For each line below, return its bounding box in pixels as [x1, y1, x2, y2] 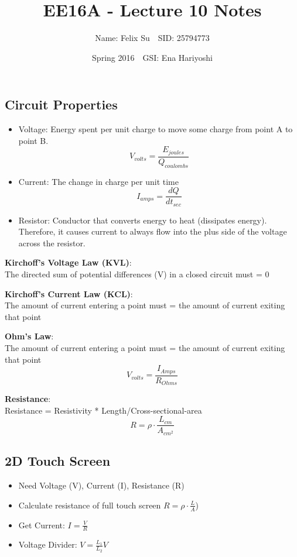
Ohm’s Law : [5, 330, 54, 342]
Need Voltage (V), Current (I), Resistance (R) [18, 479, 185, 491]
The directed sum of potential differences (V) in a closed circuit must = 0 [5, 268, 269, 280]
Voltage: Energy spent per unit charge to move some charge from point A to [18, 123, 293, 135]
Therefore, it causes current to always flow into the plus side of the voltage [18, 225, 287, 238]
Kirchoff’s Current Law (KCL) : [5, 287, 133, 300]
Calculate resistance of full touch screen [18, 498, 161, 511]
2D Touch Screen [5, 452, 111, 470]
